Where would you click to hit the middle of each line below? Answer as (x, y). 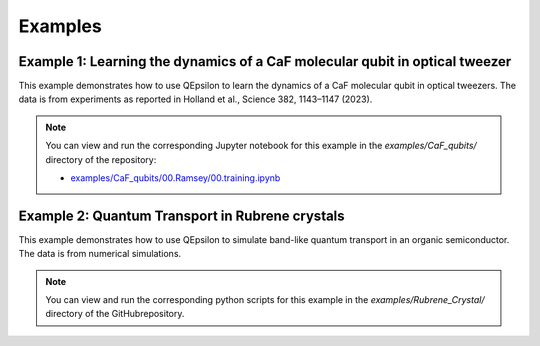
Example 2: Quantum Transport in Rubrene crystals (181, 215)
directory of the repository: (101, 159)
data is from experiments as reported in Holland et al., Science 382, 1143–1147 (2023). (195, 99)
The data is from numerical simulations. (100, 254)
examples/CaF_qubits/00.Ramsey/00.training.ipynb (175, 178)
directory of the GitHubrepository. (115, 314)
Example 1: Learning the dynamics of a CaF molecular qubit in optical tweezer (265, 61)
